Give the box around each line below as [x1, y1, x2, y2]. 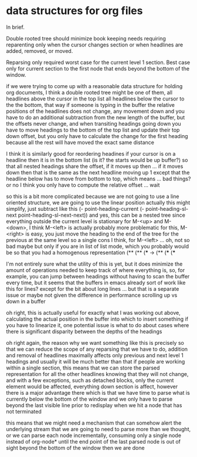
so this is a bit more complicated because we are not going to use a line [6, 193, 179, 200]
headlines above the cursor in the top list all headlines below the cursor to [6, 95, 185, 102]
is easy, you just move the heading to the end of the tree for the [25, 230, 179, 237]
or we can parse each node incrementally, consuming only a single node [6, 432, 182, 439]
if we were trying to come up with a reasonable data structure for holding [6, 82, 183, 89]
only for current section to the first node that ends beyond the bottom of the [6, 65, 189, 72]
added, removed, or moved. [6, 47, 73, 54]
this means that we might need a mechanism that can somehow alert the [6, 419, 182, 426]
